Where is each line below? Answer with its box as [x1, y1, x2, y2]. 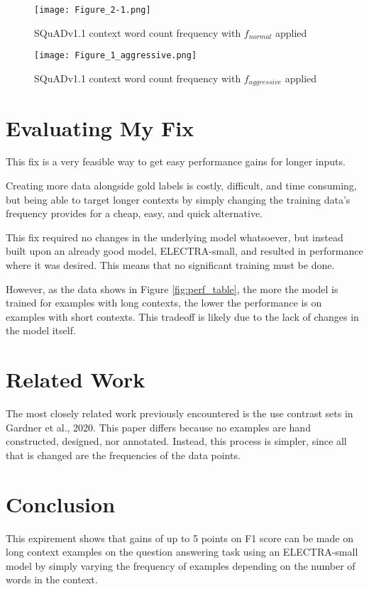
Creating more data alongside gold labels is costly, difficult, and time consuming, [6, 178, 357, 193]
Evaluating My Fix [6, 113, 194, 142]
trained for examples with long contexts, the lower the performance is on [6, 295, 322, 310]
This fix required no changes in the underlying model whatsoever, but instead [6, 229, 343, 244]
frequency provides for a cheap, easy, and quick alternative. [6, 206, 263, 221]
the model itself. [6, 323, 76, 338]
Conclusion [6, 489, 116, 518]
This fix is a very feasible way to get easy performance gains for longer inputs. [6, 154, 346, 169]
